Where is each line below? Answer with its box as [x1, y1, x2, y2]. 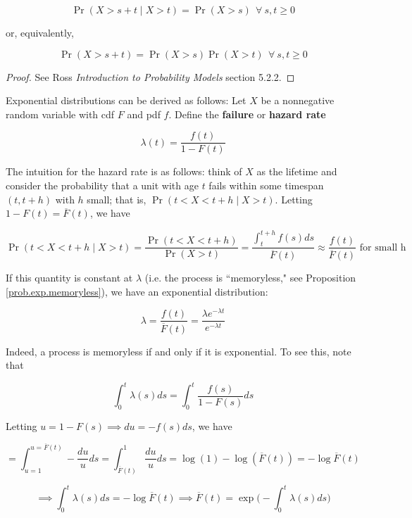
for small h [359, 242, 406, 253]
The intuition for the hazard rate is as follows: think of [6, 164, 242, 179]
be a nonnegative [261, 93, 335, 108]
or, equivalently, [6, 25, 74, 39]
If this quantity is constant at [6, 270, 133, 285]
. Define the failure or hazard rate [168, 106, 326, 121]
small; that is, [87, 191, 146, 206]
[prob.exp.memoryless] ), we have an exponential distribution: [6, 284, 268, 298]
